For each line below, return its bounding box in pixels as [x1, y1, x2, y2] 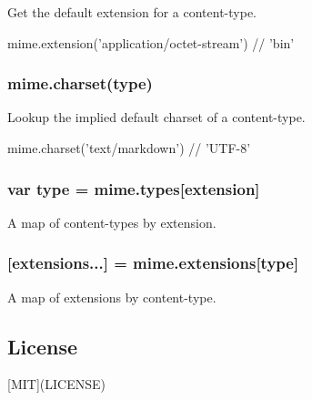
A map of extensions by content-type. [7, 287, 216, 306]
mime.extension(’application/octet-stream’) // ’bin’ [7, 33, 295, 52]
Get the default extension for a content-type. [7, 3, 257, 21]
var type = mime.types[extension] [7, 177, 260, 200]
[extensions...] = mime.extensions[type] [7, 251, 299, 274]
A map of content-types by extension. [7, 212, 216, 231]
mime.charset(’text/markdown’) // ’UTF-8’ [7, 138, 251, 157]
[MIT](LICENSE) [7, 374, 106, 394]
